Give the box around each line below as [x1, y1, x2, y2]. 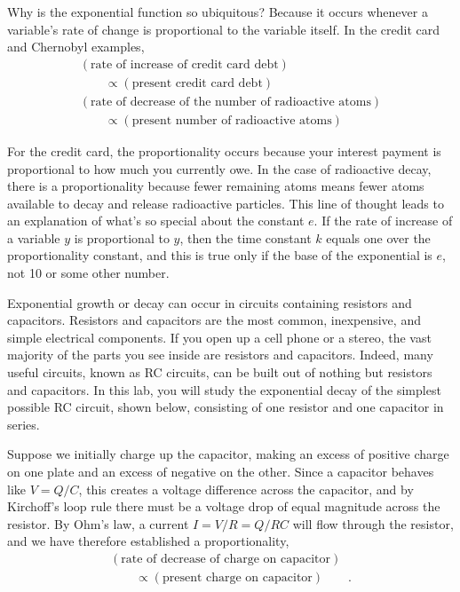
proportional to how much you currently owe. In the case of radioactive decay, [7, 159, 432, 178]
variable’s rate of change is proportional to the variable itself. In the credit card [7, 20, 440, 38]
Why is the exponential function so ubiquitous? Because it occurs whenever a [7, 3, 428, 20]
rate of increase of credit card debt [91, 58, 279, 71]
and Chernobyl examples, [7, 37, 145, 56]
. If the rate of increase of [313, 211, 453, 230]
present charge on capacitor [162, 572, 313, 585]
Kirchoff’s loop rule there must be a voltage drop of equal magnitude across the [7, 497, 440, 516]
